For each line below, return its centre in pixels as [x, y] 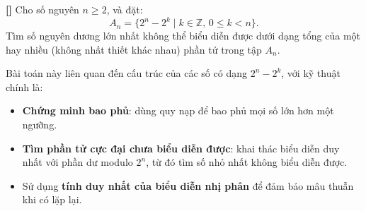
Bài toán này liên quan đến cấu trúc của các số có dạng [126, 73]
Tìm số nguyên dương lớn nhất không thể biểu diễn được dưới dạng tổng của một [183, 36]
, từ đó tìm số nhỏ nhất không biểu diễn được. [247, 162]
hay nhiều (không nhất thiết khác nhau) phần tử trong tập [134, 49]
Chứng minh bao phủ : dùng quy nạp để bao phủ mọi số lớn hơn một [178, 110]
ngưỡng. [40, 125]
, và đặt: [125, 9]
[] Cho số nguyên [42, 9]
